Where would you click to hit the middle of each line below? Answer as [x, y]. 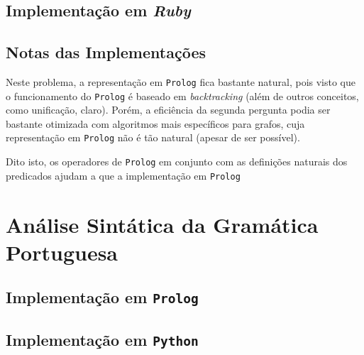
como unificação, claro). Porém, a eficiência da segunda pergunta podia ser [168, 110]
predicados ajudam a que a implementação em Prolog [123, 175]
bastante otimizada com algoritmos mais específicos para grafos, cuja [155, 123]
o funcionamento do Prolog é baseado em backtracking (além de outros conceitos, [182, 95]
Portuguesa [62, 252]
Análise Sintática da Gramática [162, 224]
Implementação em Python [102, 339]
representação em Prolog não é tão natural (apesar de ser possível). [153, 137]
